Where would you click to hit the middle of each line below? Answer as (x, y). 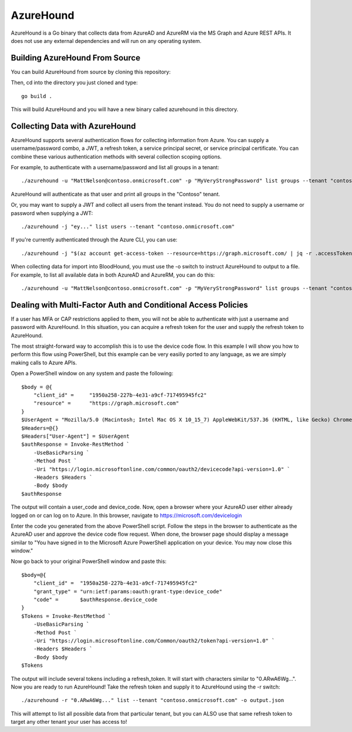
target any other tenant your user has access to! (69, 722)
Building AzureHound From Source (76, 58)
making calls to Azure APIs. (44, 362)
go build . (37, 96)
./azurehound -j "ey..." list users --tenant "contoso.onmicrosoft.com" (128, 227)
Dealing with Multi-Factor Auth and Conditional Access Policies (129, 305)
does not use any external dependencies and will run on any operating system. (106, 41)
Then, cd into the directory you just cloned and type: (74, 83)
